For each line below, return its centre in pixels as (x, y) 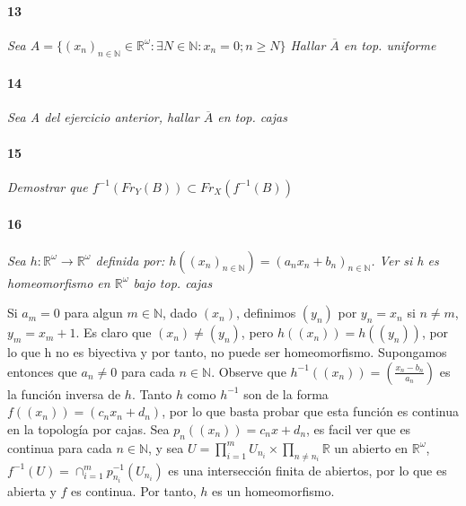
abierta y (32, 490)
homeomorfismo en (59, 282)
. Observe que (249, 371)
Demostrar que (48, 186)
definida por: (130, 260)
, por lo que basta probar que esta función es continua (311, 411)
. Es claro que (114, 332)
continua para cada (60, 447)
